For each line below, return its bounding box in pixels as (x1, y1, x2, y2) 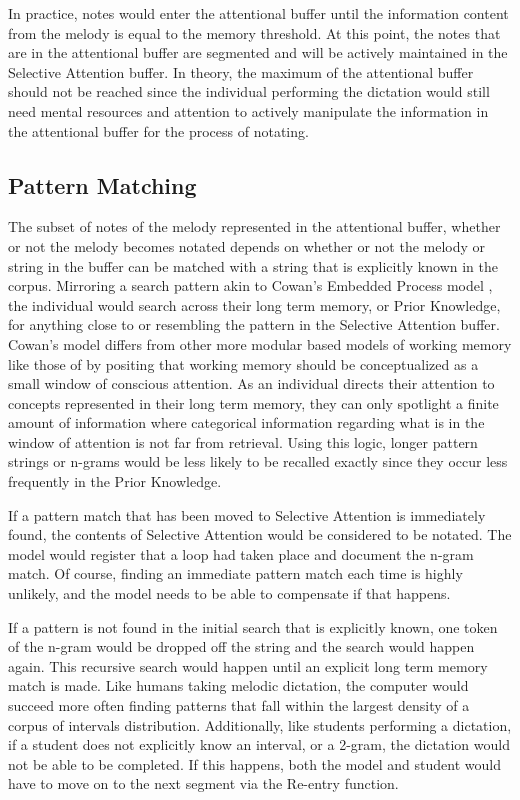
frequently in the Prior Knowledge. (8, 471, 222, 492)
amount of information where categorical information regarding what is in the (8, 412, 485, 433)
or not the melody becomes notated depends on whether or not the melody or (8, 235, 486, 256)
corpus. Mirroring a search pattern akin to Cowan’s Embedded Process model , (8, 275, 493, 296)
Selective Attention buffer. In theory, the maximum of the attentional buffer (8, 61, 474, 82)
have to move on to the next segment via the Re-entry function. (8, 773, 399, 794)
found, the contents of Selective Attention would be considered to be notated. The (8, 524, 512, 545)
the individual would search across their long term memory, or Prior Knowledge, (8, 294, 501, 315)
